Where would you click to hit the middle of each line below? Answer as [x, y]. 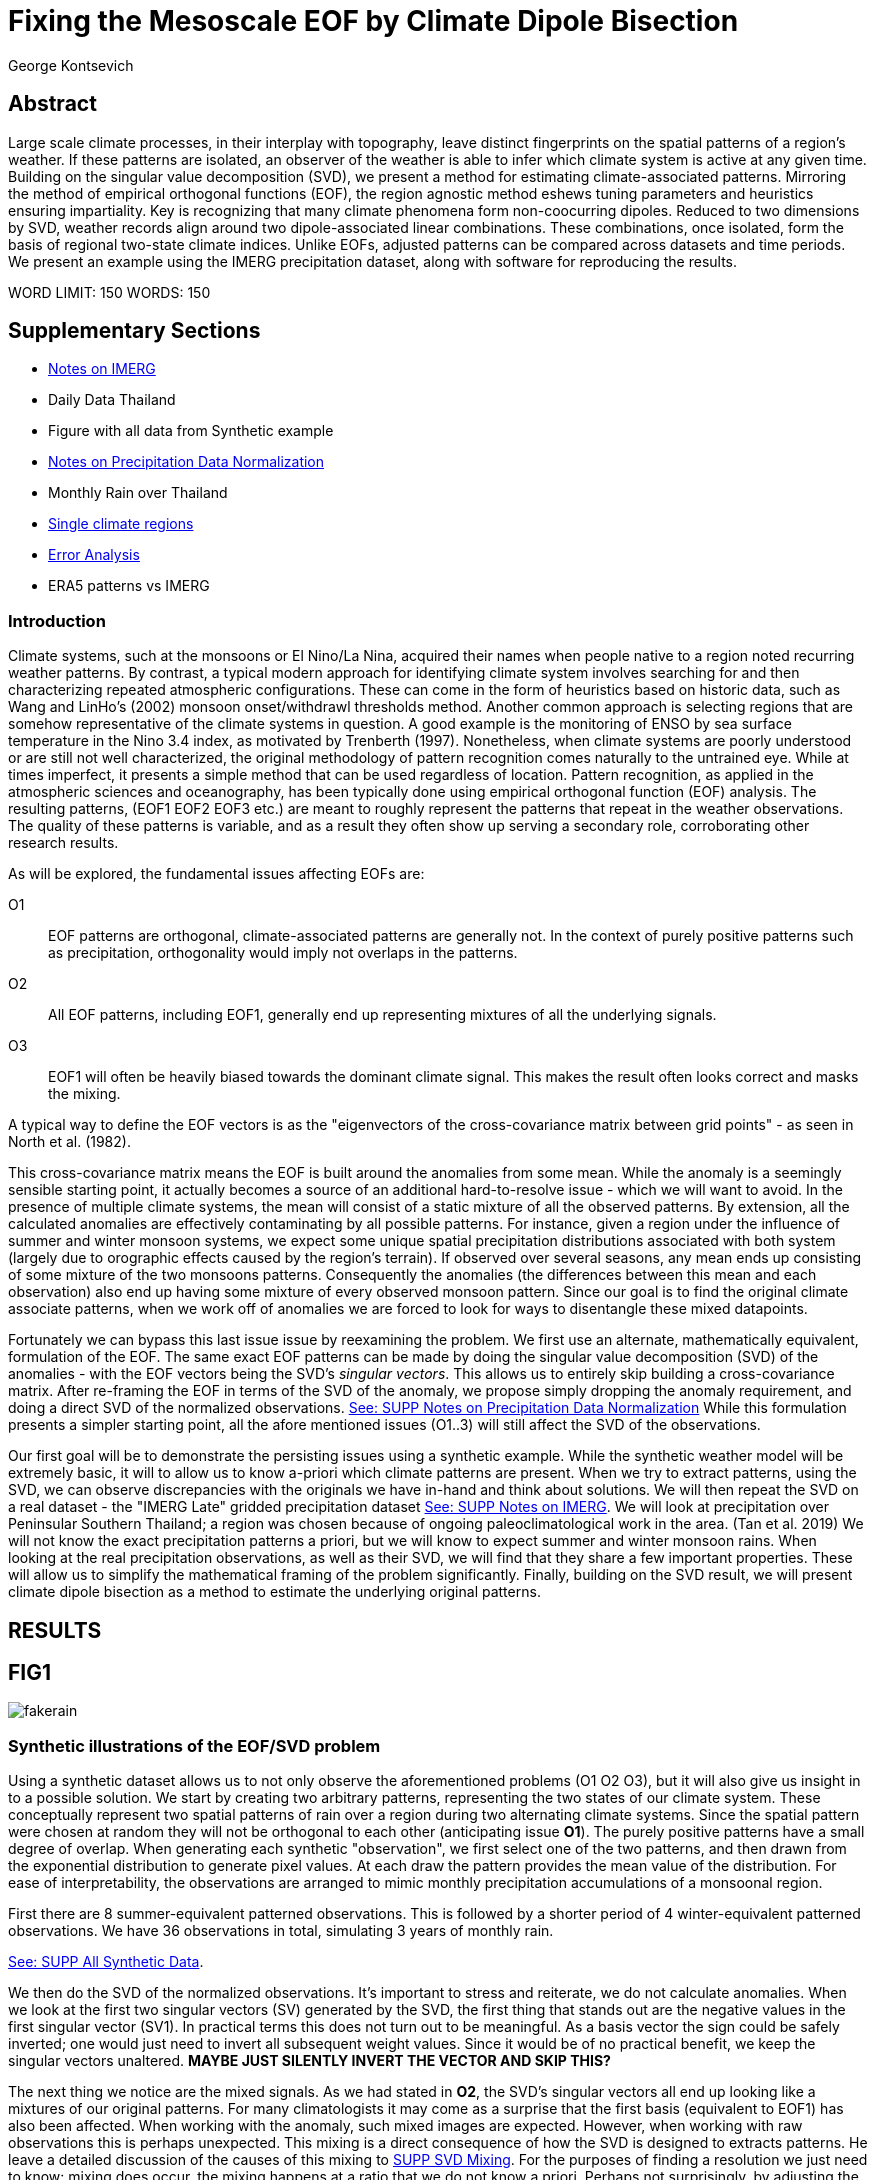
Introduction [57, 620]
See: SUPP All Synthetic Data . [106, 1962]
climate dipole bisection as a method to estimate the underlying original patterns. [274, 1592]
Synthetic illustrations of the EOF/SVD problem [194, 1745]
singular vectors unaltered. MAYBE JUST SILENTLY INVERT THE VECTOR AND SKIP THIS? [309, 2061]
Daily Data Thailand [112, 400]
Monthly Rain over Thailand [138, 493]
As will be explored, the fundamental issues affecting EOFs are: [216, 874]
